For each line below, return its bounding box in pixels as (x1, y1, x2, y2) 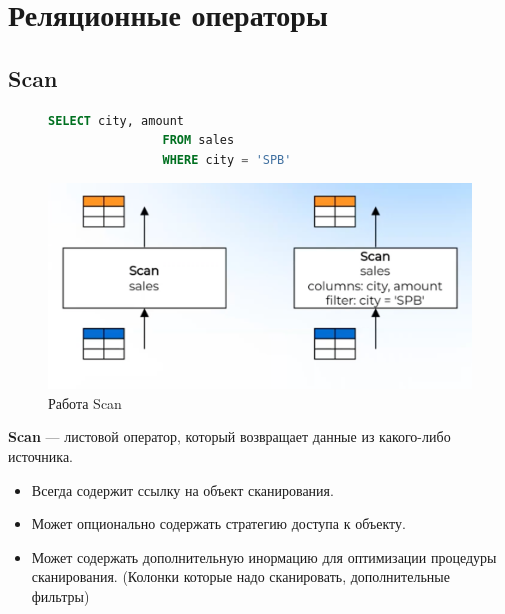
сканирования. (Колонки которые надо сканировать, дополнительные (31, 566, 450, 587)
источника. (8, 445, 73, 466)
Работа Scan (48, 392, 122, 413)
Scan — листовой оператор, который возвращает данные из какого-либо (8, 426, 451, 447)
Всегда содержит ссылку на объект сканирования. (31, 479, 334, 500)
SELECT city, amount (48, 113, 185, 128)
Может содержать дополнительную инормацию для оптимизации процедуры (31, 546, 497, 567)
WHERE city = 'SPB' (162, 152, 292, 167)
